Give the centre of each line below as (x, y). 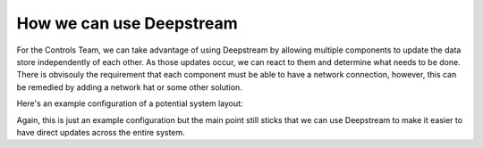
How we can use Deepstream (127, 23)
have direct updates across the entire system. (101, 132)
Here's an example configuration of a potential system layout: (130, 103)
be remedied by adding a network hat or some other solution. (130, 87)
